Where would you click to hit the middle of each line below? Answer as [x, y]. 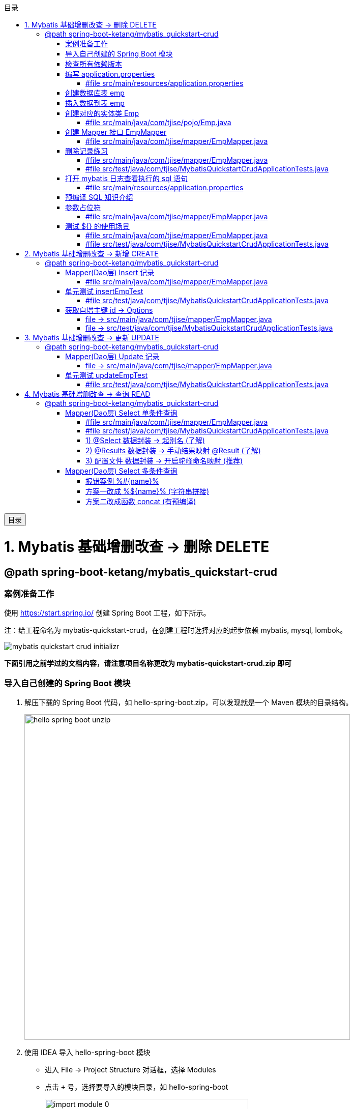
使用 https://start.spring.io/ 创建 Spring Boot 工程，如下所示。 [107, 613]
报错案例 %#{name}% [122, 481]
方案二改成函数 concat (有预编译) [141, 501]
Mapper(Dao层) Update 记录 [112, 356]
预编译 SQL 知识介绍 [99, 197]
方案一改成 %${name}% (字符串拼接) [147, 491]
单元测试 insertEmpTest [104, 291]
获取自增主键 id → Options [109, 310]
